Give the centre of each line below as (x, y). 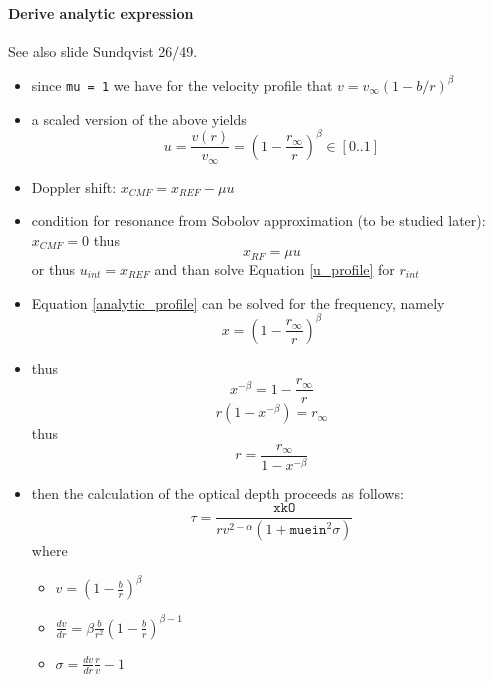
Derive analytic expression (101, 12)
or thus (53, 268)
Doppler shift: (74, 186)
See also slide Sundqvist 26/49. (103, 50)
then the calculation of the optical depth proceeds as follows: (217, 492)
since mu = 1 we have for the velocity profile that (182, 84)
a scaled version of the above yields (139, 118)
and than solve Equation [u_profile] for (274, 268)
